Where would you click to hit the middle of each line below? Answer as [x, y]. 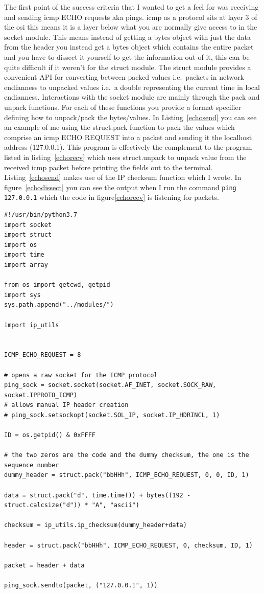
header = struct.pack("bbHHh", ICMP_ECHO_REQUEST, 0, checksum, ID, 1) [128, 545]
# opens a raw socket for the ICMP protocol [81, 375]
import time [24, 255]
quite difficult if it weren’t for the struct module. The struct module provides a [128, 67]
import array [26, 265]
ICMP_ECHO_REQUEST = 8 [43, 355]
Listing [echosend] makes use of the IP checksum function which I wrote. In [123, 177]
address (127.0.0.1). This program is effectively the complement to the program [128, 147]
